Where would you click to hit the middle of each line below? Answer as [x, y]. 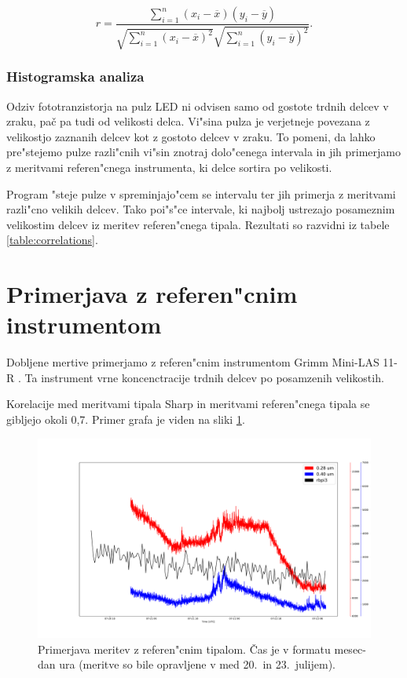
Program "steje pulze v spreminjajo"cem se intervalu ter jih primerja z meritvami [201, 193]
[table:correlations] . [52, 240]
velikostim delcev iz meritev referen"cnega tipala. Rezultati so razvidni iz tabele [198, 224]
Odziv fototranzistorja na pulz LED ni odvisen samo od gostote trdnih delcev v [198, 106]
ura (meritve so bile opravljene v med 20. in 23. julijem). [197, 664]
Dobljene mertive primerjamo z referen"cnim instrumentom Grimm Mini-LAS [193, 362]
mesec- [350, 649]
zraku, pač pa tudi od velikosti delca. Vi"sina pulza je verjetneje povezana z [188, 121]
